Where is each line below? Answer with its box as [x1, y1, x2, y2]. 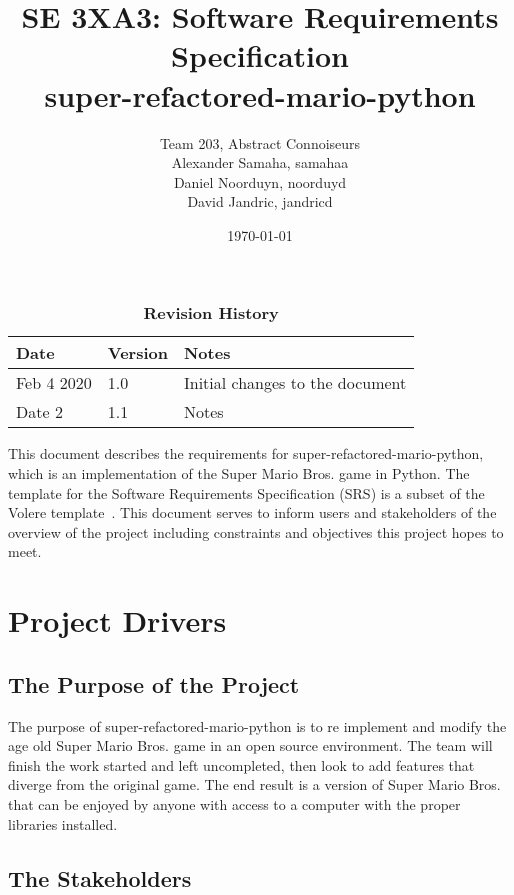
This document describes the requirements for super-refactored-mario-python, [8, 443, 484, 464]
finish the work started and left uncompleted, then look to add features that [8, 754, 475, 775]
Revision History [143, 301, 279, 325]
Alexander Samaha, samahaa [171, 152, 349, 173]
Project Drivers [8, 600, 227, 641]
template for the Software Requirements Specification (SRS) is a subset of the [8, 482, 485, 503]
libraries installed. [8, 813, 118, 834]
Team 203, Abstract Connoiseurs [159, 132, 361, 153]
